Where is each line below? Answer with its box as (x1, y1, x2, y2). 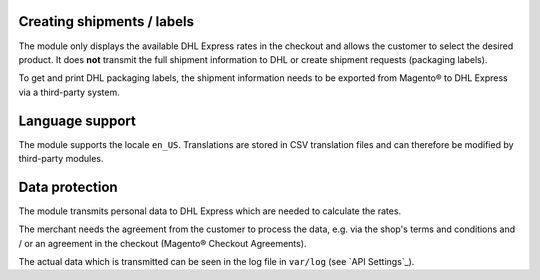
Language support (18, 112, 137, 129)
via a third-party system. (18, 86, 120, 98)
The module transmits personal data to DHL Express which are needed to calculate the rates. (18, 205, 402, 217)
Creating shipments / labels (18, 13, 195, 30)
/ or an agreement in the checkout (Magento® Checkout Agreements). (18, 237, 307, 249)
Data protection (18, 178, 119, 195)
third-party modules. (18, 152, 104, 164)
